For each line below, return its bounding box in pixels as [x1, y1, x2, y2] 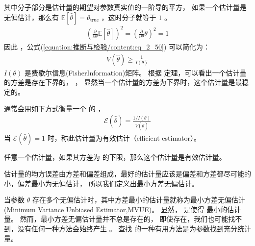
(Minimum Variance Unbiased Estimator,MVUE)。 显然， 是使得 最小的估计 [4, 204, 241, 214]
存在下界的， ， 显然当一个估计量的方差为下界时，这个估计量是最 [31, 77, 242, 87]
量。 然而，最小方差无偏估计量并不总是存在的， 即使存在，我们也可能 [4, 214, 229, 224]
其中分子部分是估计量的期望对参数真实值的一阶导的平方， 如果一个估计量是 [4, 2, 247, 12]
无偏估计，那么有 [4, 12, 59, 22]
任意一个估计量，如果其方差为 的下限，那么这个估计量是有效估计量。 [4, 152, 226, 162]
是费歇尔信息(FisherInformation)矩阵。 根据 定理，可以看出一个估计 [24, 67, 240, 77]
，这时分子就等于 [101, 12, 156, 22]
